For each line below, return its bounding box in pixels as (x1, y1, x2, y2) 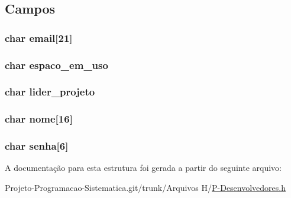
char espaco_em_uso (5, 57, 108, 72)
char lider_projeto (5, 84, 95, 99)
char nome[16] (5, 111, 73, 126)
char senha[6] (5, 138, 69, 153)
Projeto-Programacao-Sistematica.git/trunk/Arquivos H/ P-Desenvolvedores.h (5, 181, 286, 193)
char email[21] (5, 30, 73, 45)
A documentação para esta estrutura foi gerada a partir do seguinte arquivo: (5, 161, 282, 174)
